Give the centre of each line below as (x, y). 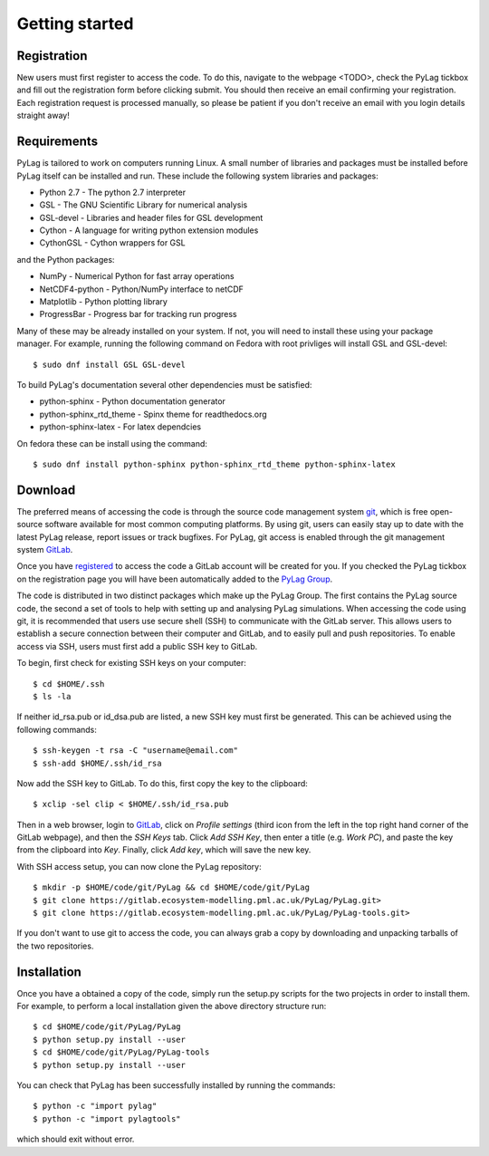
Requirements (58, 142)
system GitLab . (45, 550)
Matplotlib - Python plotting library (103, 302)
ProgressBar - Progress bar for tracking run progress (138, 314)
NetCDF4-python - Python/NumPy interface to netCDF (142, 289)
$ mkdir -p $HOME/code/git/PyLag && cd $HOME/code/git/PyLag (171, 887)
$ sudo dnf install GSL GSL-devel (109, 364)
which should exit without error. (76, 1139)
